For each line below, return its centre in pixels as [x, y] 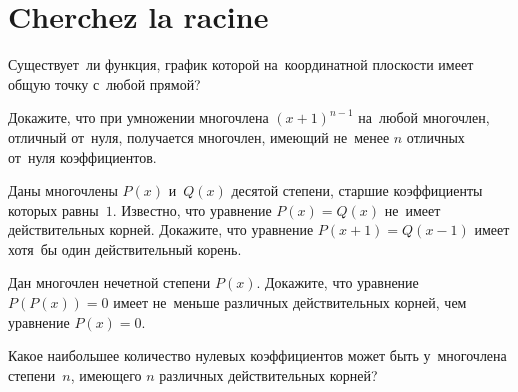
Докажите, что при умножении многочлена [138, 117]
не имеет [412, 209]
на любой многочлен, [424, 117]
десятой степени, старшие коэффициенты [357, 190]
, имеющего [106, 374]
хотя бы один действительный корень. [125, 248]
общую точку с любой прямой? [104, 83]
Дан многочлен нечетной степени [109, 282]
